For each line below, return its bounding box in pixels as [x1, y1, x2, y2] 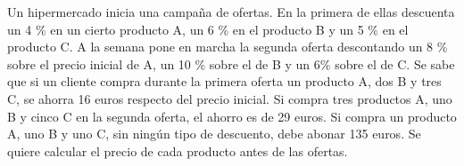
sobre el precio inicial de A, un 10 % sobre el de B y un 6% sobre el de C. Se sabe [7, 54, 455, 73]
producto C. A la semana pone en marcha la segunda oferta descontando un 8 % [7, 37, 448, 56]
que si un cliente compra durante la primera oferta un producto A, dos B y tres [7, 72, 442, 91]
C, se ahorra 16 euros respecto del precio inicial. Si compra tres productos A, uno [7, 89, 452, 107]
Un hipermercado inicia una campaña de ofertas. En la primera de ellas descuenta [7, 3, 455, 20]
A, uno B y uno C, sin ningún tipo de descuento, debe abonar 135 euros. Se [7, 124, 421, 143]
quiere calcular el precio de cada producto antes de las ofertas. [7, 141, 348, 160]
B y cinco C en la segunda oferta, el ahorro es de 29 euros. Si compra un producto [7, 107, 457, 125]
